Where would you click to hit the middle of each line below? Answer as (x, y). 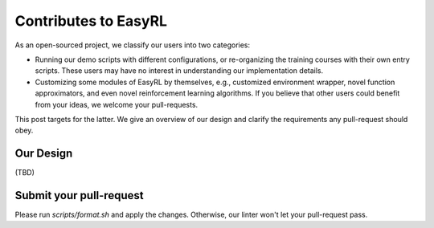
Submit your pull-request (79, 195)
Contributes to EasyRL (91, 21)
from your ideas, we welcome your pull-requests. (117, 104)
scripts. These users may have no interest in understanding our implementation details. (179, 71)
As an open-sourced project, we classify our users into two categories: (133, 45)
